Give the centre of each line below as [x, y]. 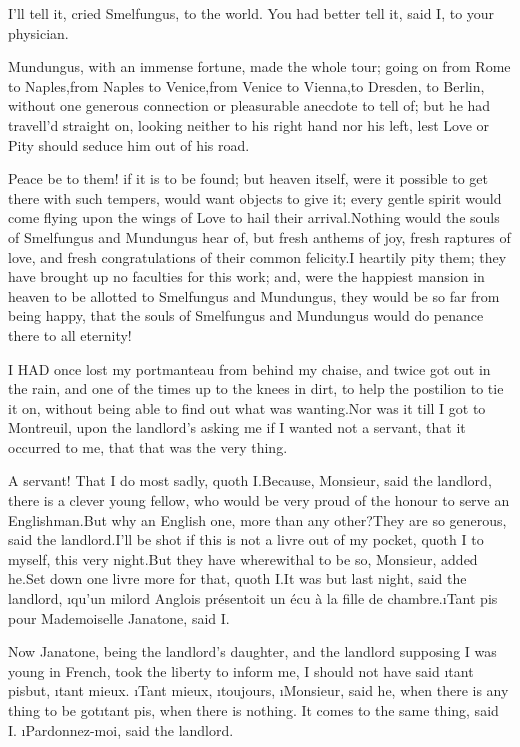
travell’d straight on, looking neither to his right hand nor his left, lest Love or [249, 124]
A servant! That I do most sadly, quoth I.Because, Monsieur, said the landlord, [250, 480]
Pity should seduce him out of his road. [129, 144]
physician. [38, 32]
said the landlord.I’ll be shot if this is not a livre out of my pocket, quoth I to [246, 539]
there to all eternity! [70, 334]
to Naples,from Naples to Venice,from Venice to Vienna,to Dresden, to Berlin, [246, 85]
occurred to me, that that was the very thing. [148, 446]
